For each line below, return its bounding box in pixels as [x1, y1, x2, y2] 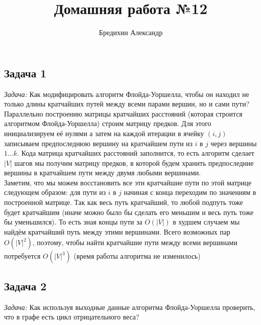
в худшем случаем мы [172, 216, 240, 227]
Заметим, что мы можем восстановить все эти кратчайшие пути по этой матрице [4, 177, 252, 187]
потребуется [4, 251, 41, 261]
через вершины [210, 138, 257, 148]
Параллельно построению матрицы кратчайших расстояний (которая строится [4, 108, 243, 119]
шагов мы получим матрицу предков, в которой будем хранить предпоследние [14, 157, 254, 168]
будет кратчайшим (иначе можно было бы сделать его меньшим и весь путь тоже [4, 206, 253, 217]
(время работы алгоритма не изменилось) [73, 251, 201, 261]
